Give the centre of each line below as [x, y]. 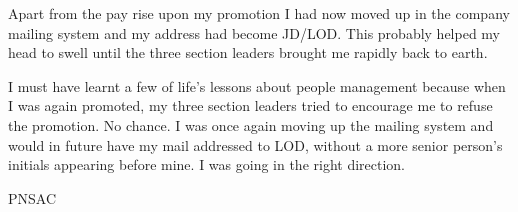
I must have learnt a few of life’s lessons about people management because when [257, 85]
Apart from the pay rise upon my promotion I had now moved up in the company [259, 13]
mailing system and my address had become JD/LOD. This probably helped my [254, 32]
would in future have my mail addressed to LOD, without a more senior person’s [255, 144]
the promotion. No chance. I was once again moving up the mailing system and [251, 124]
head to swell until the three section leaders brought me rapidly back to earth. [248, 52]
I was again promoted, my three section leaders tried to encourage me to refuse [250, 105]
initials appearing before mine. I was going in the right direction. [207, 164]
